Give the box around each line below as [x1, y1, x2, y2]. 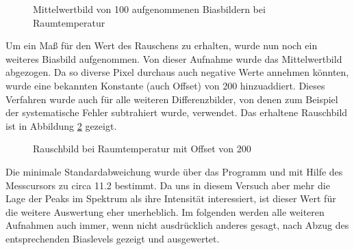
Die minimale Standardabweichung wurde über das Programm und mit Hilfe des [5, 164, 343, 178]
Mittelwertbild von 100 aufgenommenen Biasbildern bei [33, 2, 266, 16]
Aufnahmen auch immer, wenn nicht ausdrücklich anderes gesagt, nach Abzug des [5, 218, 349, 232]
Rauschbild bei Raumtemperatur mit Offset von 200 [33, 141, 251, 156]
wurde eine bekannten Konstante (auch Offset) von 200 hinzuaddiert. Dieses [5, 78, 325, 92]
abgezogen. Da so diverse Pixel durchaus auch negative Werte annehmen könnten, [5, 65, 349, 79]
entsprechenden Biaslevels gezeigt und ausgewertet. [5, 231, 220, 245]
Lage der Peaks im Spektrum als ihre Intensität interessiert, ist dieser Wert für [5, 191, 336, 206]
